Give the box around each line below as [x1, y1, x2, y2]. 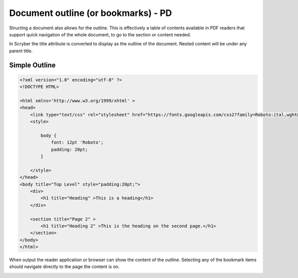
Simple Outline [9, 61, 56, 69]
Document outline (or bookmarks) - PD [9, 7, 172, 18]
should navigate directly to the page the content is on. [9, 264, 120, 270]
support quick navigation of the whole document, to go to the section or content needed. [9, 31, 191, 37]
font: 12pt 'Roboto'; [51, 140, 104, 145]
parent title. [9, 48, 33, 54]
